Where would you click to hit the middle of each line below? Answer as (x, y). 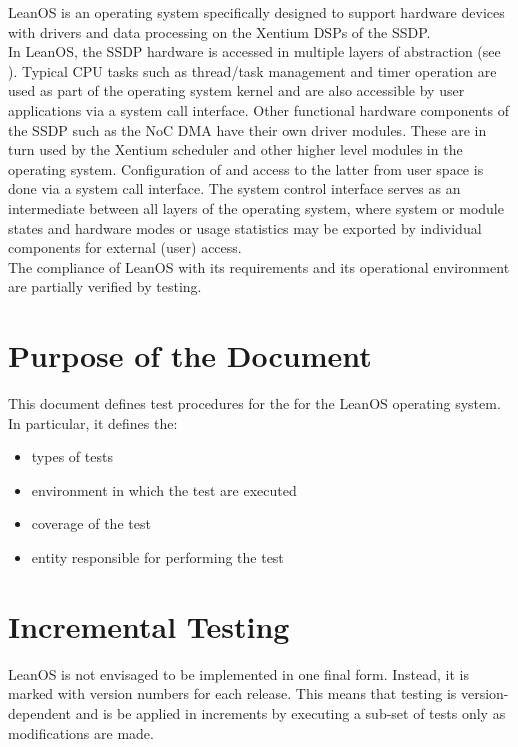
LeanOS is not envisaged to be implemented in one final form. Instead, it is (238, 673)
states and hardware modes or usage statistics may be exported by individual (245, 227)
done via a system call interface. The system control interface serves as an (234, 188)
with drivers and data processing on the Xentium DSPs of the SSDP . (219, 31)
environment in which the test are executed (164, 489)
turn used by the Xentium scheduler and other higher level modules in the (235, 149)
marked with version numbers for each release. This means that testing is (232, 693)
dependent (40, 712)
